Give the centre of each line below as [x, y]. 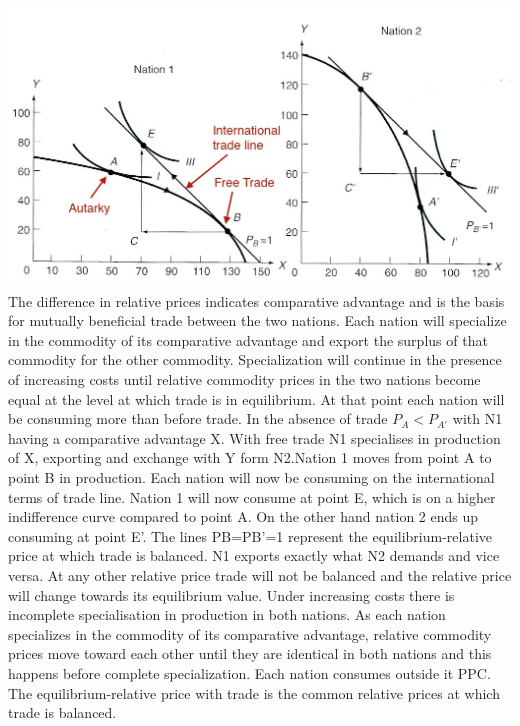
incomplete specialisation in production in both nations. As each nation [227, 614]
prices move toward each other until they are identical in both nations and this [250, 653]
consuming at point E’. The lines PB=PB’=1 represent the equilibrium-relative [250, 535]
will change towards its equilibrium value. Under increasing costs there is [231, 594]
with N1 [477, 418]
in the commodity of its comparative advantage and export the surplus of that [248, 339]
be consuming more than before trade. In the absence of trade [198, 418]
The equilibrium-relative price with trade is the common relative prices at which [254, 692]
